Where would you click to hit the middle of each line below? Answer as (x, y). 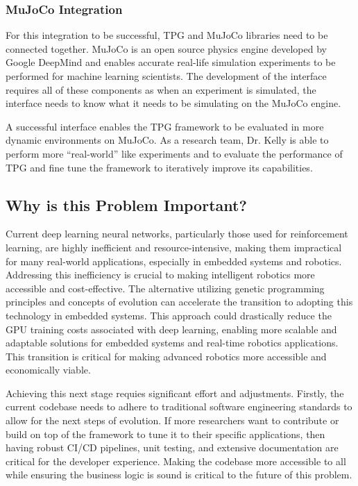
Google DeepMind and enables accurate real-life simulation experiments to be (171, 62)
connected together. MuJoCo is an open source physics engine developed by (166, 48)
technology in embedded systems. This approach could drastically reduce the (169, 315)
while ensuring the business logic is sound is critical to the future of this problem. (179, 475)
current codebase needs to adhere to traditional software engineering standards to (179, 407)
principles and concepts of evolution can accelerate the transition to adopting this (179, 302)
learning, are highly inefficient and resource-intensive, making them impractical (174, 247)
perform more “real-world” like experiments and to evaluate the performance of (174, 153)
